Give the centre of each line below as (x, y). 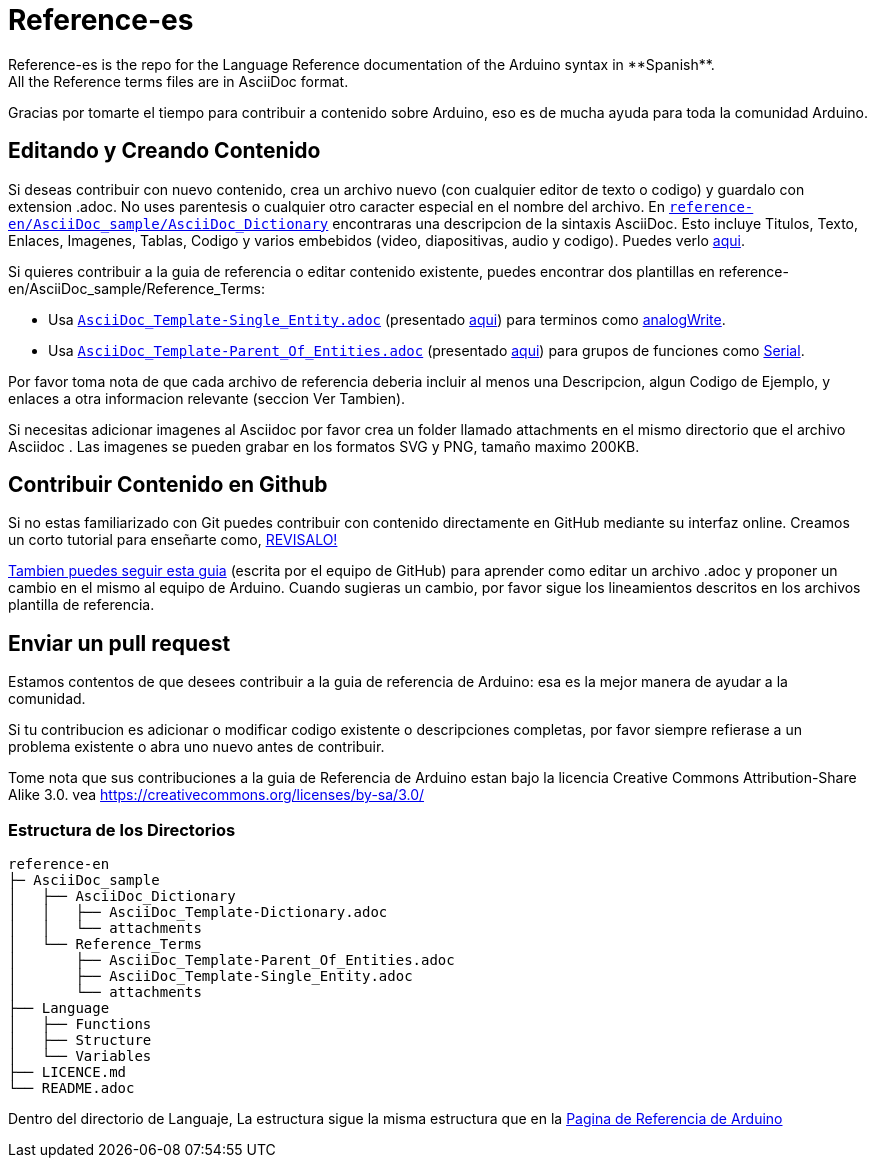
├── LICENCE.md (67, 1072)
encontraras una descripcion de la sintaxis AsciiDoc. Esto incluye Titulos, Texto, (595, 223)
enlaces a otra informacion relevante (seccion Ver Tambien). (207, 398)
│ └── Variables (80, 1056)
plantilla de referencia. (81, 605)
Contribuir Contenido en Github (168, 485)
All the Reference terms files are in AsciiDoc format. (178, 81)
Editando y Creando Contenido (164, 151)
